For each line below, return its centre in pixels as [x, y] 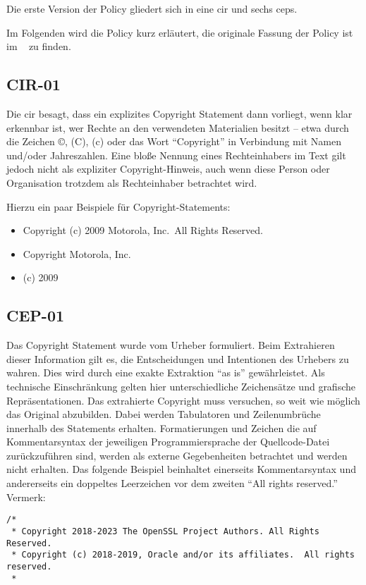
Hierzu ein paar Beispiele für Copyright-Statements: [118, 206]
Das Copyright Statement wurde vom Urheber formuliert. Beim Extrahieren [171, 345]
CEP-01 [36, 315]
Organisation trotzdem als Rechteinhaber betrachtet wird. [132, 182]
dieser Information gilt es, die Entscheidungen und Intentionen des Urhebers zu [178, 358]
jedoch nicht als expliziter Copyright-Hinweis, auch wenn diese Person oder [168, 169]
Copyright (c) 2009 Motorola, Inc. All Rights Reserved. [143, 230]
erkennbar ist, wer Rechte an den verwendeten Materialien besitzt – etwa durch [178, 127]
